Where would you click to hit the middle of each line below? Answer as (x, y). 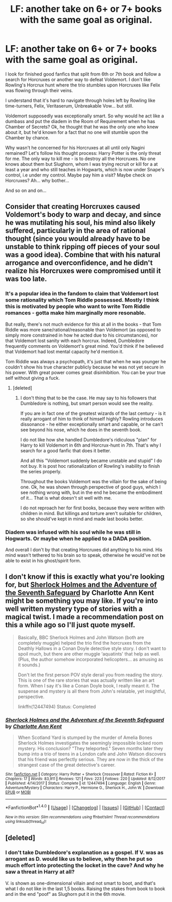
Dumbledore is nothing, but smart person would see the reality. (87, 403)
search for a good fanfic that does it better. (66, 450)
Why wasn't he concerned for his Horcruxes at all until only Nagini (75, 148)
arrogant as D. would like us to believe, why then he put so (79, 859)
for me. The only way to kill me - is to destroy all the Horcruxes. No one (80, 158)
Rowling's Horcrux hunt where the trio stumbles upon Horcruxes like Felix (83, 85)
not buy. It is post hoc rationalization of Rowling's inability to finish (90, 466)
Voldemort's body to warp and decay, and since (83, 215)
